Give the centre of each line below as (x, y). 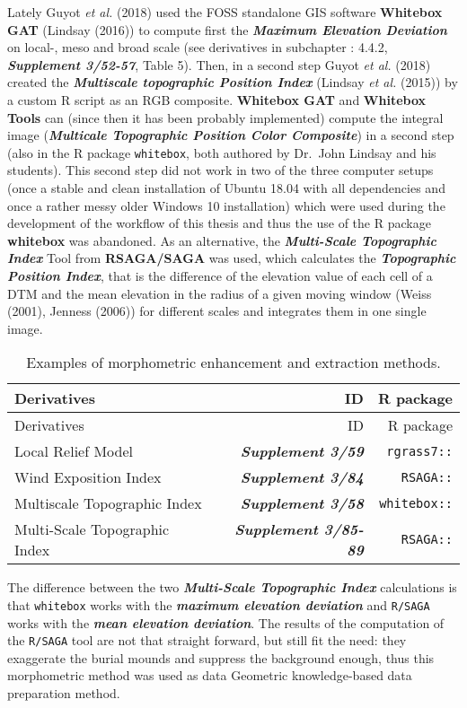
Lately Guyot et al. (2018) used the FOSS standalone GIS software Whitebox (225, 12)
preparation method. (64, 693)
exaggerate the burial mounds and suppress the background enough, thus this (221, 657)
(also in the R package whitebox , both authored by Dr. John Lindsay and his (222, 152)
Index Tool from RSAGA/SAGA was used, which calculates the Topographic (232, 258)
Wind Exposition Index (88, 477)
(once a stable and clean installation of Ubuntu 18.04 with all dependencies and (226, 188)
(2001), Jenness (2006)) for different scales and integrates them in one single (217, 311)
